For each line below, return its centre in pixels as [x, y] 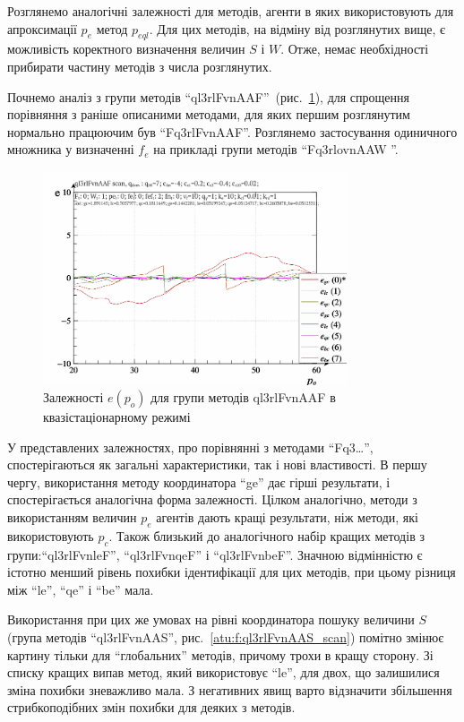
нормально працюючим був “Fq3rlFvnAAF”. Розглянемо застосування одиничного [232, 131]
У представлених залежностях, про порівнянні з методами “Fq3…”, [190, 447]
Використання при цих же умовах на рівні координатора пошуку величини [211, 619]
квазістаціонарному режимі [117, 417]
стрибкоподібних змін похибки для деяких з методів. [151, 707]
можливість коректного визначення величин [126, 49]
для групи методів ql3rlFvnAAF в [243, 397]
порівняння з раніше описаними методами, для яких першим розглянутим [209, 114]
